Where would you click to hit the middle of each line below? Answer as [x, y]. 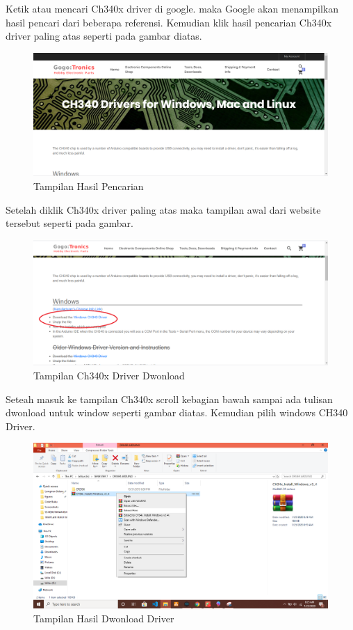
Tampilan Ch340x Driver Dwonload [109, 375]
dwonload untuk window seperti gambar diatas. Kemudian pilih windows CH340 [177, 412]
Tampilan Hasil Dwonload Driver [104, 618]
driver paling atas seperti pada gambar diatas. [104, 36]
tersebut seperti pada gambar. [69, 223]
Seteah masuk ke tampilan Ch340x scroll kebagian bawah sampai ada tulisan [169, 399]
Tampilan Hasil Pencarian [89, 186]
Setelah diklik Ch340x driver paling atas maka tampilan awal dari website [163, 209]
